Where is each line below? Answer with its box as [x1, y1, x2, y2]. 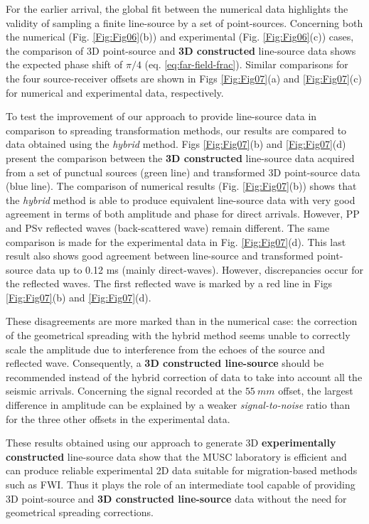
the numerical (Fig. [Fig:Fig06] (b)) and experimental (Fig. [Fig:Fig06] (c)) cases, [6, 29, 354, 44]
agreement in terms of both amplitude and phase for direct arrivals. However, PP [6, 206, 360, 221]
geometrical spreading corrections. [6, 505, 154, 520]
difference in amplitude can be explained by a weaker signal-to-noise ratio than [6, 397, 351, 412]
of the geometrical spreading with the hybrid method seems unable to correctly [6, 328, 351, 343]
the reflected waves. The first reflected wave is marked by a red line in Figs [6, 276, 333, 291]
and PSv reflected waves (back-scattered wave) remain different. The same [6, 220, 330, 235]
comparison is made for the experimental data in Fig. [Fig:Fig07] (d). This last [6, 234, 346, 249]
